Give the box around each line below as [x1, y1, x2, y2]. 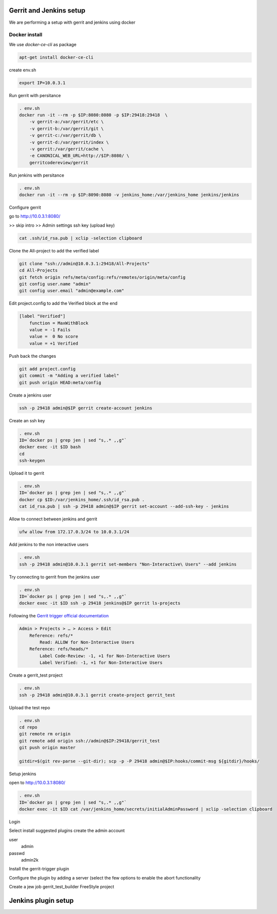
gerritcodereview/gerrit [29, 160, 89, 165]
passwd [9, 850, 25, 856]
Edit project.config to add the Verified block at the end [9, 300, 117, 306]
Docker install [9, 32, 43, 38]
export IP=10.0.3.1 [19, 80, 65, 85]
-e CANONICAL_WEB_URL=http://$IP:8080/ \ [29, 153, 130, 159]
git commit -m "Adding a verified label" [19, 373, 119, 379]
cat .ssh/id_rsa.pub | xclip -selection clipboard [19, 235, 143, 241]
